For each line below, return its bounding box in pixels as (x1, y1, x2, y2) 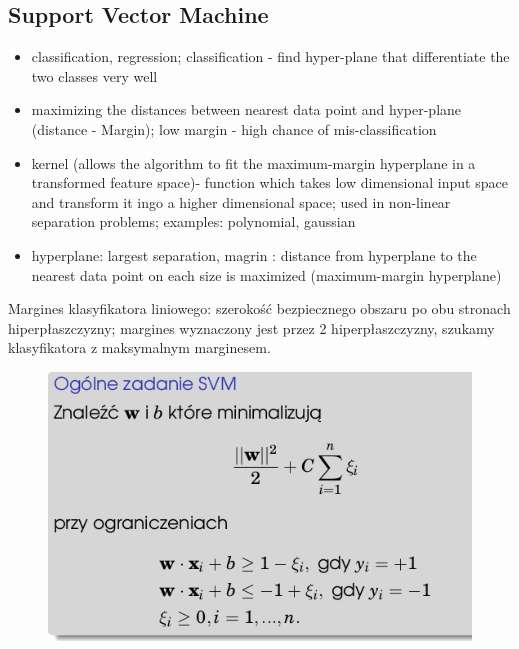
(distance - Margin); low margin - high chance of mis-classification (31, 118, 437, 139)
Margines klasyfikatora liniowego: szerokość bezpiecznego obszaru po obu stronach (8, 298, 511, 319)
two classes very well (31, 65, 158, 86)
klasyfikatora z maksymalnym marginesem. (8, 337, 271, 358)
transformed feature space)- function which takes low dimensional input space (31, 172, 508, 193)
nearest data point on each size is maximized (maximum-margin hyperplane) (31, 264, 502, 285)
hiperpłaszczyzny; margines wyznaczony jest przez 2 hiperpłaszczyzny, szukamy (8, 317, 495, 338)
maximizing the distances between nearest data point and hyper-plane (31, 99, 462, 120)
